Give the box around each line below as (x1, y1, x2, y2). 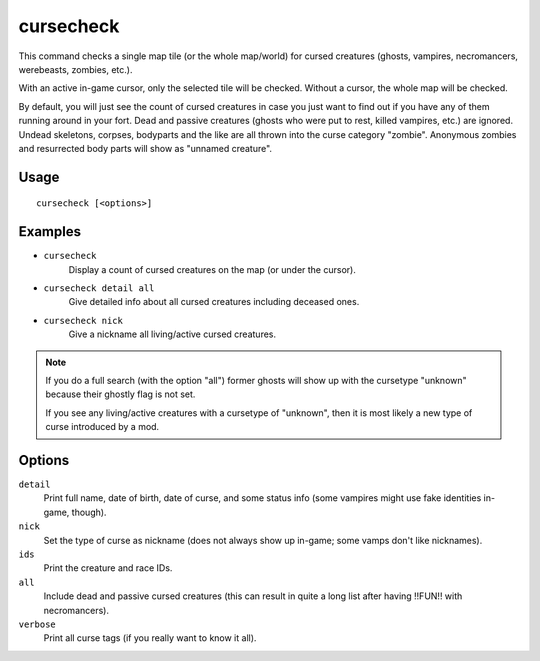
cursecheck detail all (43, 282, 155, 294)
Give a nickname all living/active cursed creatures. (68, 328, 277, 340)
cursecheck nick (43, 315, 124, 326)
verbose (18, 618, 57, 630)
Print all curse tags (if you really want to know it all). (43, 632, 257, 644)
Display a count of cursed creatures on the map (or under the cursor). (68, 263, 357, 275)
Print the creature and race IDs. (43, 562, 173, 574)
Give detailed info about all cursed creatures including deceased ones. (68, 296, 360, 308)
